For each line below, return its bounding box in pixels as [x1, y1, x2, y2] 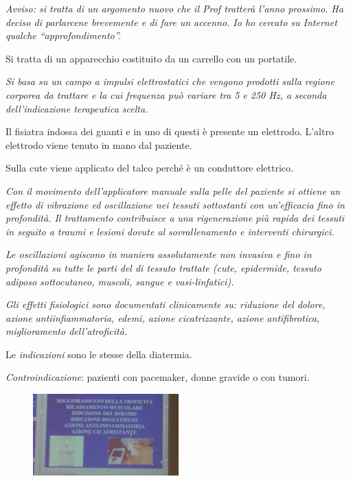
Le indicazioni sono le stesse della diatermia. [5, 347, 192, 361]
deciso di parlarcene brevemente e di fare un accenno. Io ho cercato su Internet [5, 14, 337, 29]
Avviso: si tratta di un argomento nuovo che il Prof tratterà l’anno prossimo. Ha [5, 1, 343, 15]
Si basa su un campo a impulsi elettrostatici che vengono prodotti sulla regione [5, 74, 335, 89]
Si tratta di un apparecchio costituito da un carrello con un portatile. [5, 51, 297, 65]
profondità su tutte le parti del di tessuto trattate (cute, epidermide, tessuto [5, 260, 321, 274]
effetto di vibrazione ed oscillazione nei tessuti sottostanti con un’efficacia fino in [5, 197, 345, 211]
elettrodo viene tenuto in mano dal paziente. [5, 137, 192, 152]
